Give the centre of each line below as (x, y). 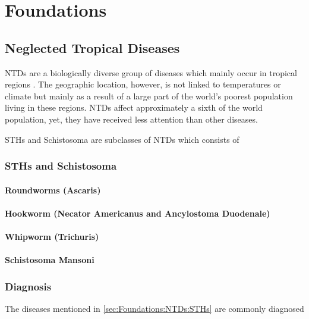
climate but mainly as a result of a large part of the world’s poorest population (149, 96)
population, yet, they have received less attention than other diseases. (131, 119)
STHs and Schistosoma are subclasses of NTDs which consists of (122, 139)
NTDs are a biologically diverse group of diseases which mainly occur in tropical (151, 72)
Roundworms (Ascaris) (53, 190)
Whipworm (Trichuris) (52, 236)
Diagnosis (28, 286)
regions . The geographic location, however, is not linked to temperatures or (143, 84)
